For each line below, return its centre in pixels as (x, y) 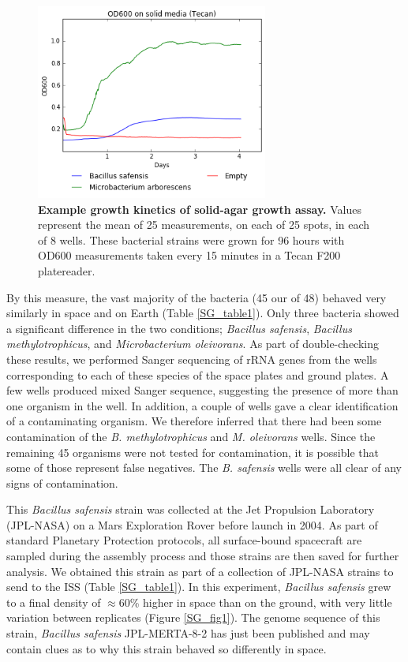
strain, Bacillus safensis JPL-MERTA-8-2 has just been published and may (188, 633)
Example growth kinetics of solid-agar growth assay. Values (200, 209)
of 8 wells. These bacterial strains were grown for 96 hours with (191, 239)
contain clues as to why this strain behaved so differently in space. (167, 648)
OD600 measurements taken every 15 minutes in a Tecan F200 (189, 255)
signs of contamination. (62, 482)
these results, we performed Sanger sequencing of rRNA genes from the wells (192, 359)
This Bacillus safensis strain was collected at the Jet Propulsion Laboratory (191, 509)
